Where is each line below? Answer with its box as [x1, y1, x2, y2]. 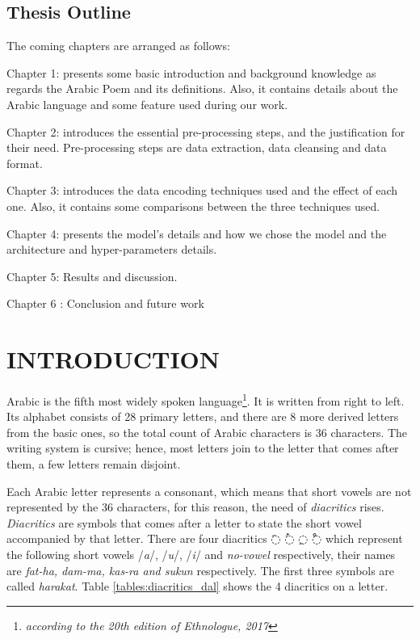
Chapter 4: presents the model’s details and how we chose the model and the [6, 225, 387, 242]
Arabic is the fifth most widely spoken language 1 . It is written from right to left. [6, 390, 405, 409]
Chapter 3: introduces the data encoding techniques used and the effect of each [6, 182, 398, 199]
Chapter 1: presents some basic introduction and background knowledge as [6, 64, 376, 81]
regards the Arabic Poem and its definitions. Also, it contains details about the [6, 80, 398, 97]
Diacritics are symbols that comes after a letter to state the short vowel [6, 514, 362, 531]
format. [6, 154, 43, 171]
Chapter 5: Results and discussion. [6, 267, 178, 284]
